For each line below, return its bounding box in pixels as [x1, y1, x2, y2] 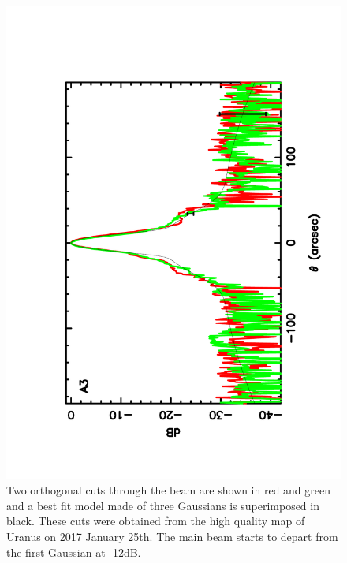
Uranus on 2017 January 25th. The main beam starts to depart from [6, 528, 338, 545]
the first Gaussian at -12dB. [6, 543, 141, 560]
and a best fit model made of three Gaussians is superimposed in [6, 497, 319, 513]
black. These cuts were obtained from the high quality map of [6, 513, 305, 529]
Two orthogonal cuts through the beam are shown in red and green [6, 482, 331, 498]
